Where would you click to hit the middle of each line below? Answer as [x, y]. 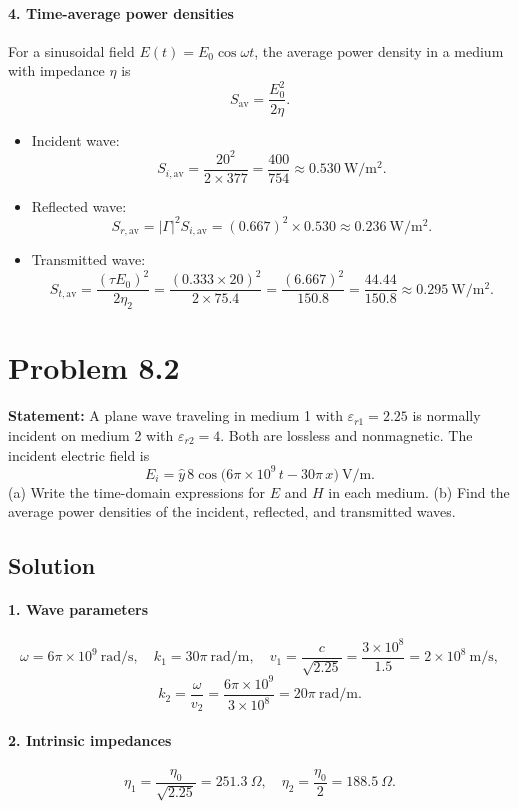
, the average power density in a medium [379, 50]
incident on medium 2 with [91, 434]
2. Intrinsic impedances [90, 739]
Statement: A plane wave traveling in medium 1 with [175, 415]
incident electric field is [79, 454]
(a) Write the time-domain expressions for [137, 491]
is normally [446, 415]
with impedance [56, 70]
